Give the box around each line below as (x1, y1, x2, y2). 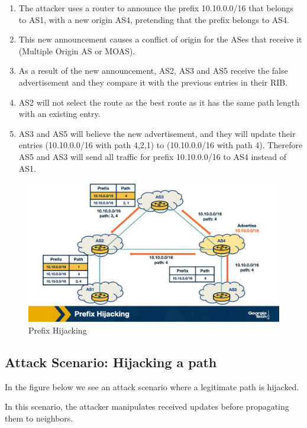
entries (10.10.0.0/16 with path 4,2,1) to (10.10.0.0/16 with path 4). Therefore (18, 139, 303, 151)
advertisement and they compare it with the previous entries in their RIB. (18, 76, 288, 88)
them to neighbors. (5, 411, 73, 424)
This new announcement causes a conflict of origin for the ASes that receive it (18, 33, 302, 45)
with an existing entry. (18, 107, 101, 120)
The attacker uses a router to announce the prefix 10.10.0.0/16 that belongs (18, 2, 294, 14)
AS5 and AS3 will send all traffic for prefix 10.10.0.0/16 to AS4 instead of (18, 150, 286, 162)
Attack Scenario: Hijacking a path (5, 352, 217, 371)
